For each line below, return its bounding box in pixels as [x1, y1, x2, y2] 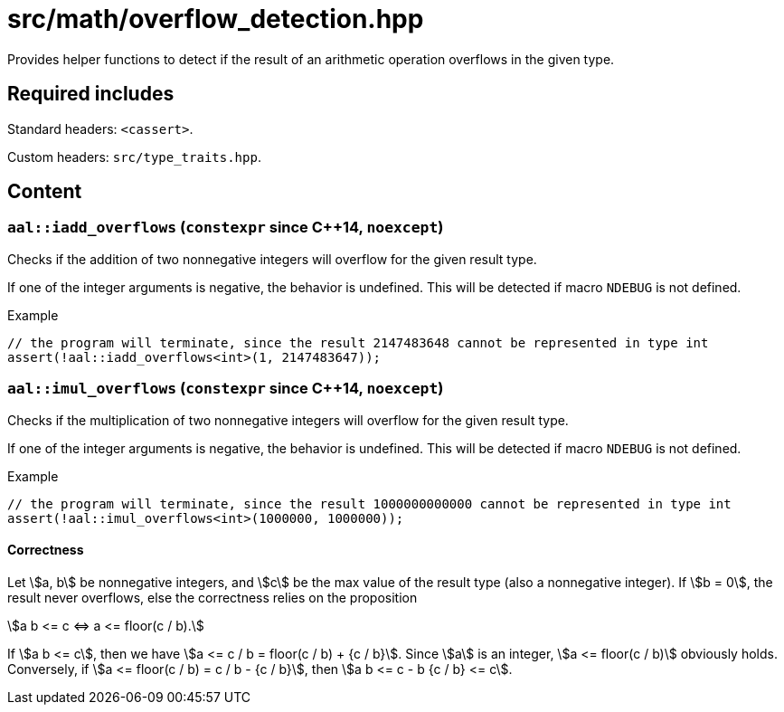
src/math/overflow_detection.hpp [7, 4, 424, 34]
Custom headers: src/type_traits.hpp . [7, 148, 261, 165]
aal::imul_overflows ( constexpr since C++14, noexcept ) [7, 379, 444, 398]
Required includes [7, 82, 175, 106]
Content [7, 180, 82, 204]
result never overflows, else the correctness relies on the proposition [7, 589, 418, 605]
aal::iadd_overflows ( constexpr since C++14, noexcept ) [7, 218, 444, 237]
